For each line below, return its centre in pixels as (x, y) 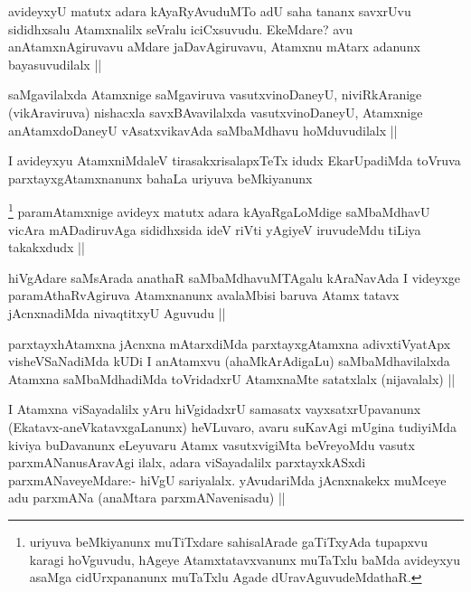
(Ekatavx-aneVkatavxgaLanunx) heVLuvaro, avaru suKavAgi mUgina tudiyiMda (232, 426)
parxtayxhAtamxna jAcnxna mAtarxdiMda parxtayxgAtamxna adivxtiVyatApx (230, 343)
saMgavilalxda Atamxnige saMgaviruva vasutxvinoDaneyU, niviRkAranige (215, 94)
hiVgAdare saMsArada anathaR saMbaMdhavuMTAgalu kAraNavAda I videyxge (234, 277)
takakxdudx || (47, 247)
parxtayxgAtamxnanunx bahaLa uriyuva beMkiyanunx (160, 178)
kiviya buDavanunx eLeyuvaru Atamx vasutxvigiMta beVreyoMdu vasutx (212, 444)
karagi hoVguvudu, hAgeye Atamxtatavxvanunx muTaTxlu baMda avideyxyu (245, 559)
